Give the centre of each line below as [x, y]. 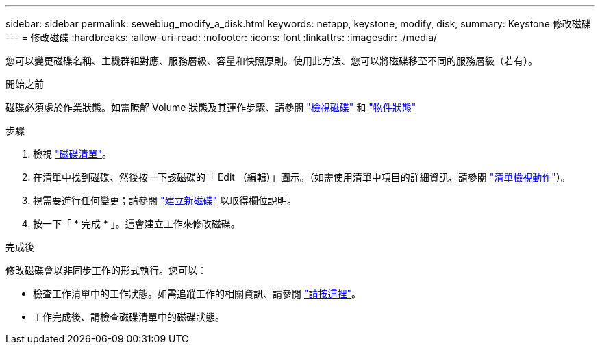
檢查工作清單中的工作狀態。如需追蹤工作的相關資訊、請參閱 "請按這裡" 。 [197, 293]
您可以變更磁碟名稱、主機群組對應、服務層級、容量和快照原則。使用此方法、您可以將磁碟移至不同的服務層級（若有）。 [272, 61]
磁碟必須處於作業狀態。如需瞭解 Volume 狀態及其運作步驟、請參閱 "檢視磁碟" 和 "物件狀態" [211, 107]
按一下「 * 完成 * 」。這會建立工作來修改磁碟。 [137, 224]
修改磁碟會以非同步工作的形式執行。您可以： [106, 270]
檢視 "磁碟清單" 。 [72, 154]
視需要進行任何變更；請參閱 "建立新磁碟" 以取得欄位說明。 [165, 200]
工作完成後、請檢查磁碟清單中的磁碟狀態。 [129, 317]
